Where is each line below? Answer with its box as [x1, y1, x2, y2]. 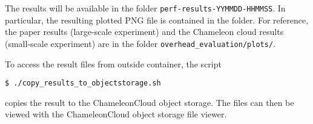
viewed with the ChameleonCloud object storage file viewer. [5, 108, 227, 120]
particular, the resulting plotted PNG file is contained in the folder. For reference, [5, 13, 309, 26]
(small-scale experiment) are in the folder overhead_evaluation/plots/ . [5, 37, 275, 49]
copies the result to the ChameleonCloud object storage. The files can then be [5, 96, 294, 108]
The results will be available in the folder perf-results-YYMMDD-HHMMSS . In [5, 2, 286, 14]
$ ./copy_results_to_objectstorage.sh [5, 79, 161, 88]
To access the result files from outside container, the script [5, 57, 222, 70]
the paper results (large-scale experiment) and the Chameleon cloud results [5, 25, 284, 38]
